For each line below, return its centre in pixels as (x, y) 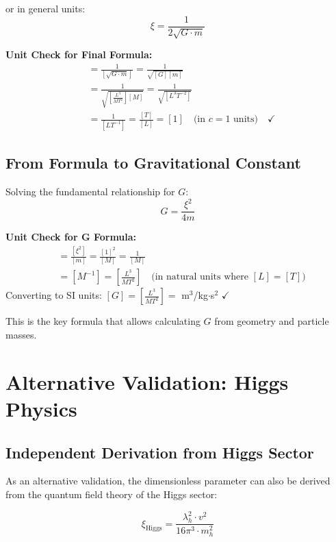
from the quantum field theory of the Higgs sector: (112, 494)
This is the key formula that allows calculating (103, 321)
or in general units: (46, 8)
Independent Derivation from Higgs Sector (160, 452)
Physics (41, 408)
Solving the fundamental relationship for (90, 191)
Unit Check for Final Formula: (79, 54)
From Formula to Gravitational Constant (153, 163)
